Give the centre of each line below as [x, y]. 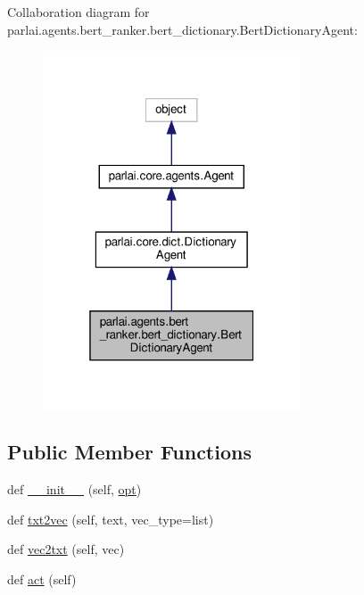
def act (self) [42, 578]
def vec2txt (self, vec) [66, 549]
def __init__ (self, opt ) [74, 489]
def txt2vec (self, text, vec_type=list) [111, 519]
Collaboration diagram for [79, 12]
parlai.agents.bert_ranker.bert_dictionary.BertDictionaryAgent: [182, 29]
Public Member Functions [129, 452]
